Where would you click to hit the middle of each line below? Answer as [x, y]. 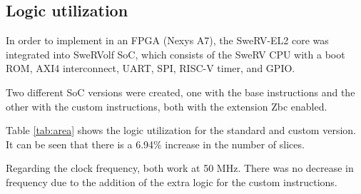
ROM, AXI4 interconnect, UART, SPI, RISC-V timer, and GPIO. [151, 68]
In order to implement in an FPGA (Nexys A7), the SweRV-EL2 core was [167, 40]
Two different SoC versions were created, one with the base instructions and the [180, 92]
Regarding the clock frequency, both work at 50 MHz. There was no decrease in [180, 168]
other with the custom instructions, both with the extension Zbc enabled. [167, 106]
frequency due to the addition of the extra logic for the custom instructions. [172, 182]
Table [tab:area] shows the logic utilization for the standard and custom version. [181, 130]
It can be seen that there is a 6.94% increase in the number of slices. [155, 144]
